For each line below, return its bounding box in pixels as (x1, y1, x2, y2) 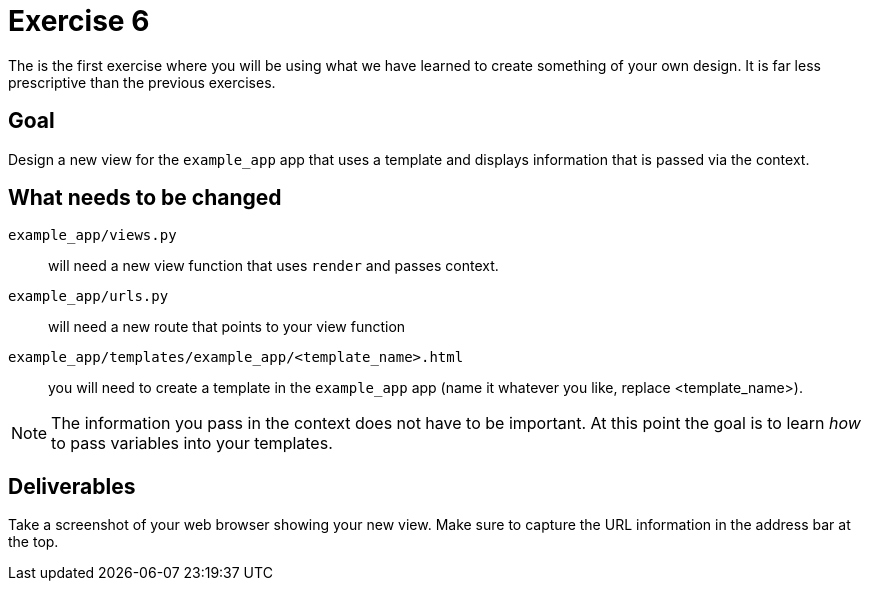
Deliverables (8, 473, 136, 499)
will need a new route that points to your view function (48, 318, 406, 336)
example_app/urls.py (8, 288, 169, 305)
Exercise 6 (8, 4, 150, 38)
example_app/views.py (8, 227, 177, 244)
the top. (8, 533, 59, 551)
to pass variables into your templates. (51, 433, 333, 454)
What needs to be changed (8, 185, 282, 211)
